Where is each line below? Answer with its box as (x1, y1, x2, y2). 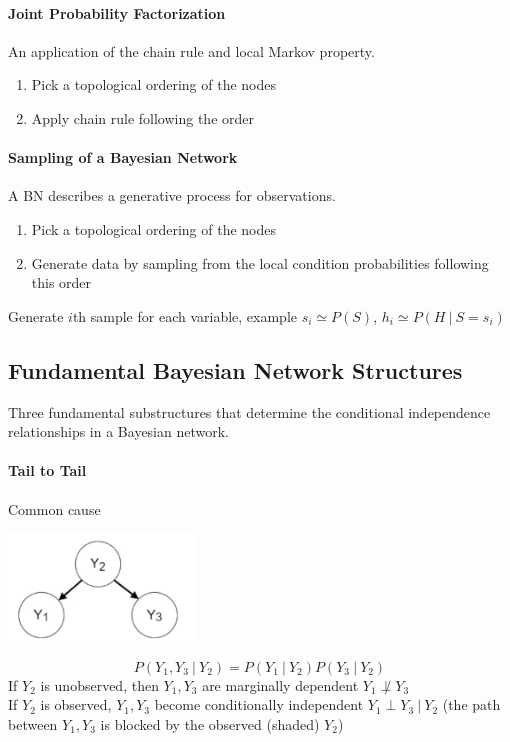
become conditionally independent (154, 694, 364, 715)
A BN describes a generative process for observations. (8, 185, 336, 206)
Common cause (8, 498, 101, 519)
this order (31, 272, 92, 293)
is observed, (40, 694, 112, 715)
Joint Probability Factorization (8, 2, 226, 23)
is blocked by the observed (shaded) (100, 713, 320, 734)
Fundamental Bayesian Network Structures (8, 354, 463, 385)
